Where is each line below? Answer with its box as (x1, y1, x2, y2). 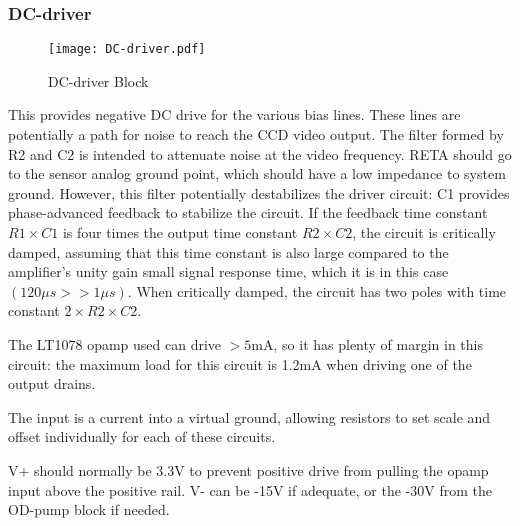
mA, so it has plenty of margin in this (251, 334, 484, 354)
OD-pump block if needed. (8, 499, 170, 520)
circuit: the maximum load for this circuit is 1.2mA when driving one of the (8, 353, 472, 374)
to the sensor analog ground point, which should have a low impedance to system (8, 163, 506, 184)
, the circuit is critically (352, 222, 496, 243)
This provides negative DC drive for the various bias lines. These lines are (8, 104, 461, 125)
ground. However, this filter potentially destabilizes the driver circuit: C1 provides (8, 182, 510, 203)
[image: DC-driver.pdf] (48, 42, 206, 57)
